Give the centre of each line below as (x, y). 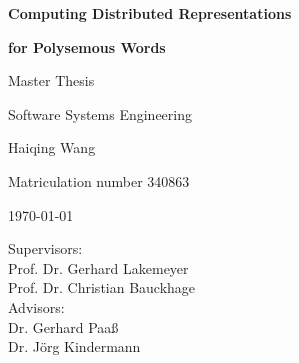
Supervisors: (45, 248)
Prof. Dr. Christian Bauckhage (102, 287)
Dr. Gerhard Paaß (63, 326)
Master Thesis (51, 80)
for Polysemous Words (87, 46)
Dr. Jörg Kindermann (74, 346)
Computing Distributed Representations (150, 13)
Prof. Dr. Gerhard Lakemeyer (98, 267)
